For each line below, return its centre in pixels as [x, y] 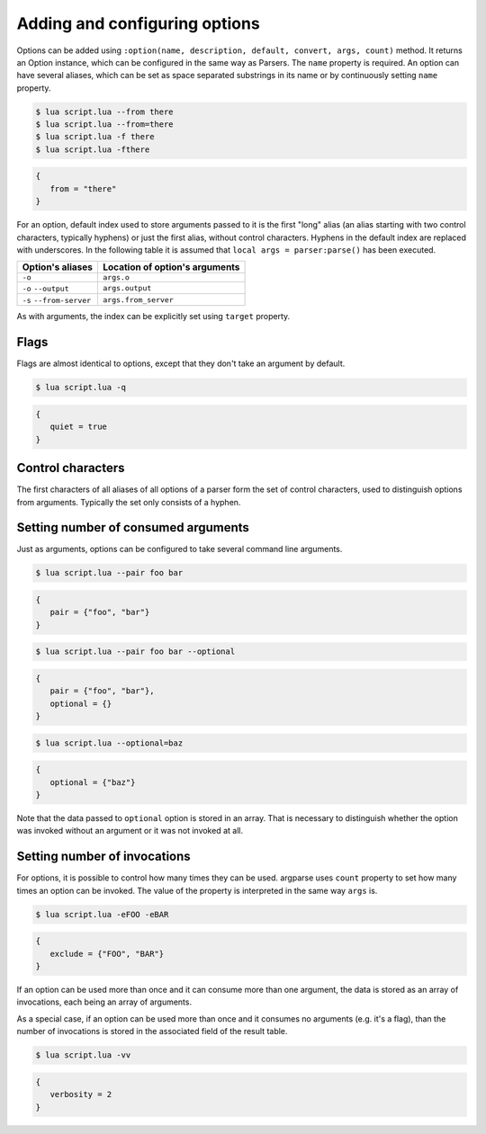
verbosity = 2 [81, 1094]
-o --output [45, 289]
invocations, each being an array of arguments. [104, 1002]
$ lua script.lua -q [81, 388]
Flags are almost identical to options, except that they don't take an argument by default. [181, 363]
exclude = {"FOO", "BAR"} [107, 954]
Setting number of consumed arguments [133, 527]
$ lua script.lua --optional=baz [109, 743]
